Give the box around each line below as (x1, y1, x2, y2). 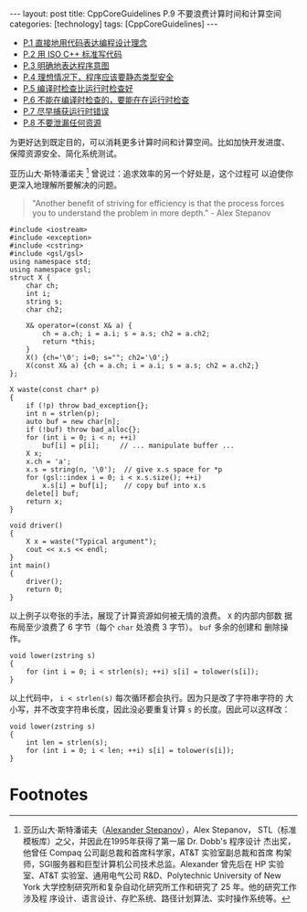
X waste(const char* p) (9, 385, 101, 394)
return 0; (26, 585, 64, 594)
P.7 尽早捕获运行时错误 (22, 106, 110, 116)
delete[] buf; (26, 489, 79, 498)
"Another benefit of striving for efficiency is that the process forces (31, 197, 285, 208)
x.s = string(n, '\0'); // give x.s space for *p (26, 464, 223, 474)
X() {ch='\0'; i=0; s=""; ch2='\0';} (26, 353, 170, 362)
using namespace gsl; (9, 265, 92, 274)
